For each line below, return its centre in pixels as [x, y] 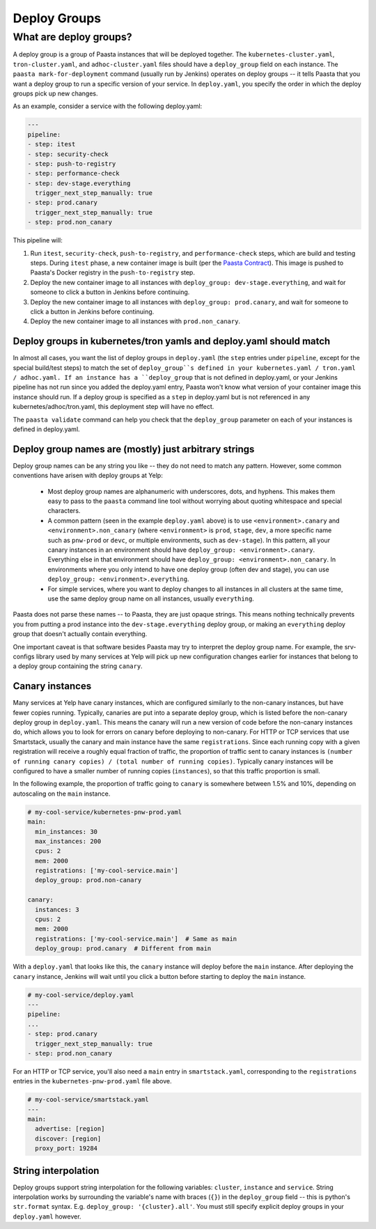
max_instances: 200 [68, 841]
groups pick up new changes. [55, 93]
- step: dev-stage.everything [79, 183]
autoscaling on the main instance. [62, 794]
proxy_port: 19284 [66, 1149]
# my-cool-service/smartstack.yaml [88, 1100]
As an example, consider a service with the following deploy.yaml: [108, 106]
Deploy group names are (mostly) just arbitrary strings [134, 449]
